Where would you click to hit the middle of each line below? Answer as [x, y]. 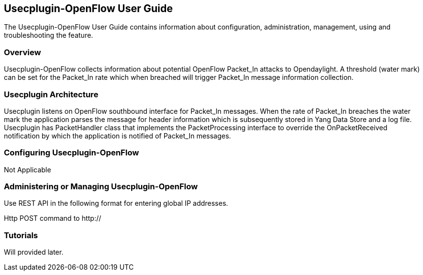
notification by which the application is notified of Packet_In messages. [118, 136]
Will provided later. [34, 252]
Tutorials [21, 235]
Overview [23, 52]
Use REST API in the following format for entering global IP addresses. [116, 203]
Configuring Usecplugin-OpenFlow [72, 153]
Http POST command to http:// [53, 218]
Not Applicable [28, 169]
